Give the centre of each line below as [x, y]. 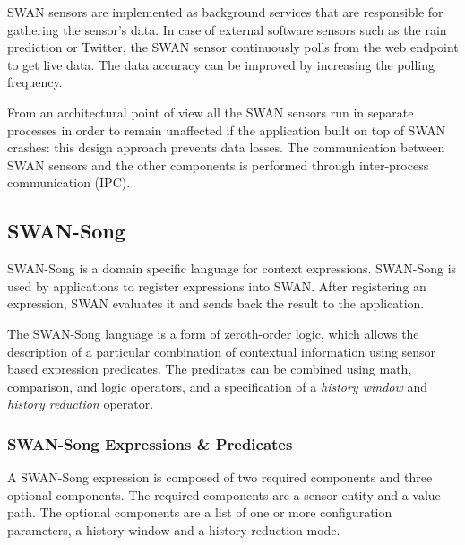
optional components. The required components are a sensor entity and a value [224, 494]
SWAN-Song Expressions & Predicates [150, 443]
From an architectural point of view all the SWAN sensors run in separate [211, 112]
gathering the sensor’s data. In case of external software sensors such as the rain [227, 29]
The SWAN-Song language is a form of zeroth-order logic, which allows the [213, 333]
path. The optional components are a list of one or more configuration [200, 512]
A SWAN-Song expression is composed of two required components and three [220, 477]
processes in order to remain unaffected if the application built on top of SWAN [227, 130]
